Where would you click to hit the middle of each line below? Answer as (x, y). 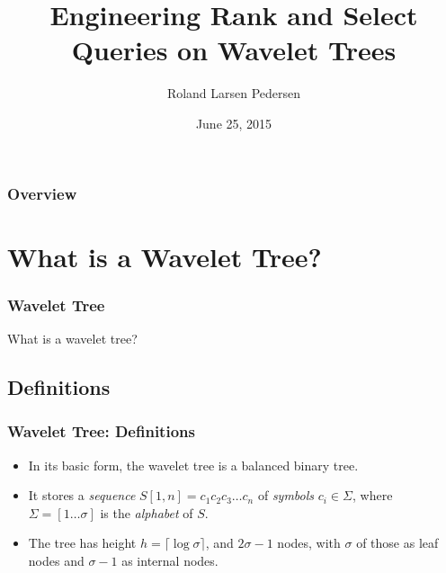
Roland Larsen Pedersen (234, 93)
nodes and (56, 560)
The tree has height (82, 543)
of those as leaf (397, 543)
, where (372, 495)
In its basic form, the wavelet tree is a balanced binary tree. (193, 465)
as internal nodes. (170, 560)
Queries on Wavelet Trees (234, 50)
